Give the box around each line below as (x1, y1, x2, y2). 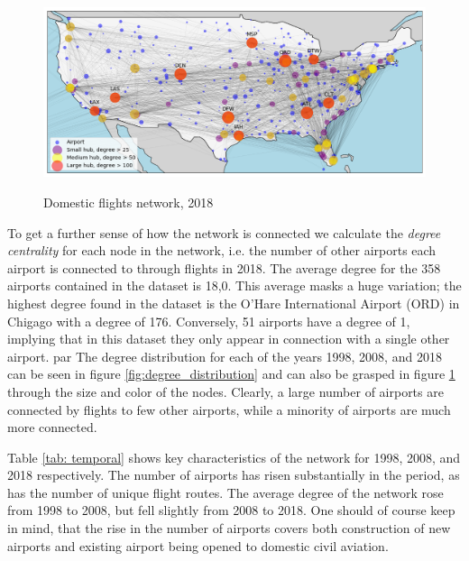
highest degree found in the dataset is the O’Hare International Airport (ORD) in (7, 293, 460, 312)
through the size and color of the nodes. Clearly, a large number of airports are (7, 382, 444, 400)
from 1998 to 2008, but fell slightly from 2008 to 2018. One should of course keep (7, 501, 455, 520)
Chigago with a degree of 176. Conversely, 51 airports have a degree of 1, (7, 311, 410, 330)
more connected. (7, 418, 97, 437)
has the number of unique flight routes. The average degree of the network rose (7, 483, 444, 501)
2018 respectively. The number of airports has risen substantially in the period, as (7, 465, 460, 484)
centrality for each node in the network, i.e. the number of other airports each (7, 241, 437, 260)
